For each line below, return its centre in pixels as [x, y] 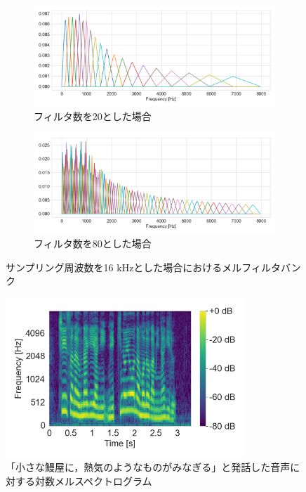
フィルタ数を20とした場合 [93, 116]
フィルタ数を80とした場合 [93, 243]
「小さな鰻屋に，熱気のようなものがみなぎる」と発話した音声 [148, 467]
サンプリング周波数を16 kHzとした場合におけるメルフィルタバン [153, 267]
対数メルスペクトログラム [93, 480]
